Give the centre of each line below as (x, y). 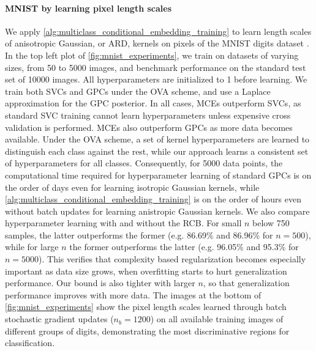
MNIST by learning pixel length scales (88, 8)
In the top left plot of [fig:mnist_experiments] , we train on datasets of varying (152, 55)
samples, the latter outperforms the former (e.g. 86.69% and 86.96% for (139, 235)
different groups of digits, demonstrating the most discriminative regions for (147, 331)
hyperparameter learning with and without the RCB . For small (123, 223)
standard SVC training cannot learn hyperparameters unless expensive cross (148, 115)
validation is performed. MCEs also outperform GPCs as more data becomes (149, 127)
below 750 (271, 223)
